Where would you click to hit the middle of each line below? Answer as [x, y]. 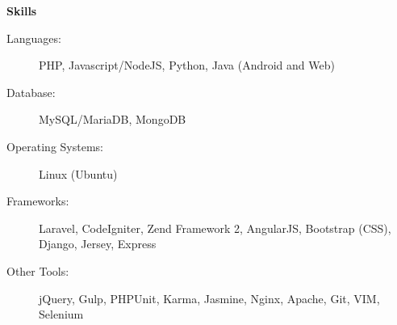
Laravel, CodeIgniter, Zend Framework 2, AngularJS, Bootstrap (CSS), [215, 228]
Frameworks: [38, 201]
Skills [22, 11]
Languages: [34, 38]
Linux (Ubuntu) [78, 173]
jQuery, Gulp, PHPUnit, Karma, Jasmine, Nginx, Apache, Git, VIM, [209, 298]
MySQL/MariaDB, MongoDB [113, 119]
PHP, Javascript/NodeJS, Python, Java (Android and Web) [187, 65]
